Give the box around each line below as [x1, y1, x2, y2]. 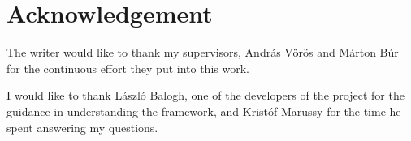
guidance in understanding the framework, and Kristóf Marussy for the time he [6, 102, 401, 119]
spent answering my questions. [6, 118, 158, 135]
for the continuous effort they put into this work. [6, 59, 249, 76]
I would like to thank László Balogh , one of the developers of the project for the [6, 87, 405, 104]
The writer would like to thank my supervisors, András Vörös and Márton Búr [6, 44, 399, 61]
